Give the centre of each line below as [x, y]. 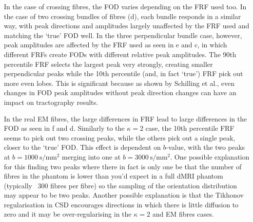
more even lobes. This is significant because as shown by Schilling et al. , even [119, 83]
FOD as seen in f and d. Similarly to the [64, 128]
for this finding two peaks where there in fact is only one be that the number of [123, 166]
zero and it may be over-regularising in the [68, 214]
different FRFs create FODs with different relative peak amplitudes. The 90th [120, 54]
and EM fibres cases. [183, 214]
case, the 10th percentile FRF [190, 128]
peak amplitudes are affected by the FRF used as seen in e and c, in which [116, 45]
